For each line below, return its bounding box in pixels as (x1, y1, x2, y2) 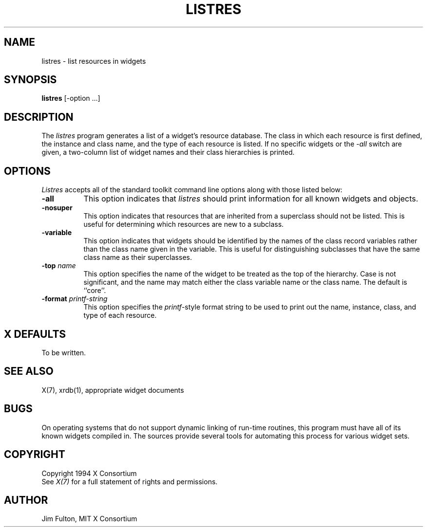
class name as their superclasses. (83, 253, 192, 262)
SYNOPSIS (4, 73, 57, 86)
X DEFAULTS (4, 328, 66, 340)
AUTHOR (4, 494, 48, 506)
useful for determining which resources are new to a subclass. (83, 220, 284, 229)
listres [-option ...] (41, 94, 100, 103)
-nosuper (41, 203, 73, 212)
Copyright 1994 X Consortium (41, 469, 137, 477)
